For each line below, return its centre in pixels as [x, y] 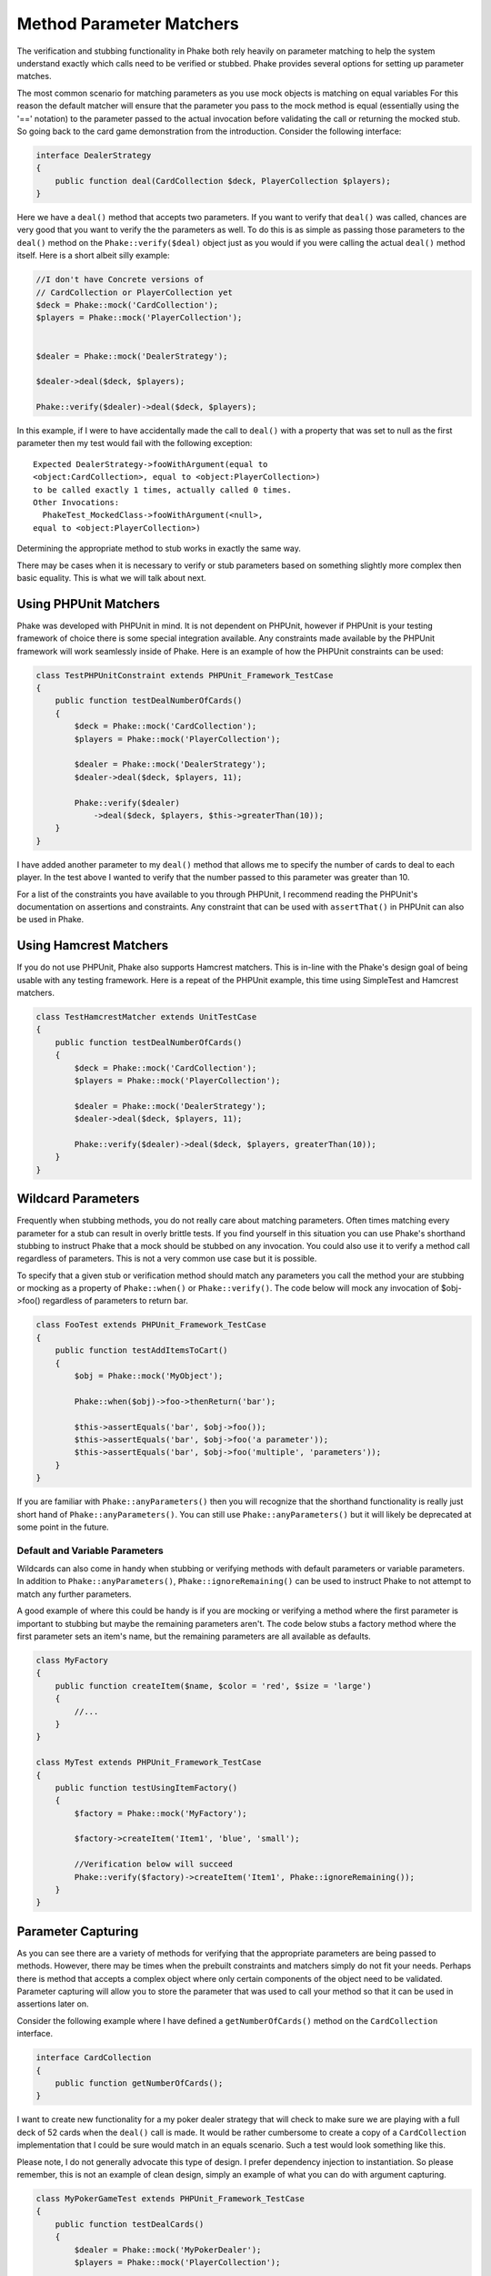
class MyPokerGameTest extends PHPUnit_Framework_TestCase [170, 2198]
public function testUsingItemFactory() [146, 1788]
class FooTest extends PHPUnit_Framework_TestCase [151, 1325]
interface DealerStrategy [94, 155]
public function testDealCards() [130, 2224]
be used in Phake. [50, 920]
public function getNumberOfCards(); [139, 2083]
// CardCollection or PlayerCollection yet [135, 292]
